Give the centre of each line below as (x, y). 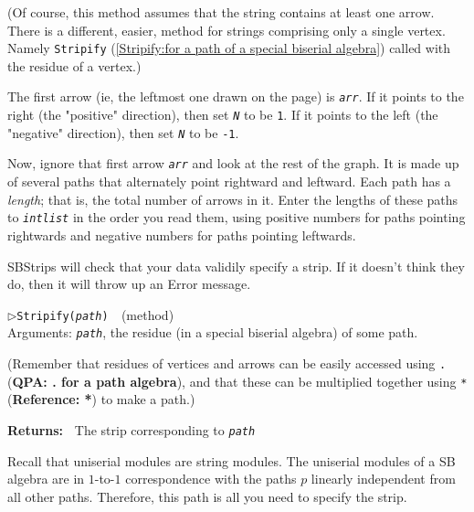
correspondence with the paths (211, 479)
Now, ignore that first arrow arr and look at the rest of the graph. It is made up (233, 163)
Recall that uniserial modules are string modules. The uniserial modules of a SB (232, 460)
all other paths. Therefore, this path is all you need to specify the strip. (207, 496)
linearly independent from (383, 479)
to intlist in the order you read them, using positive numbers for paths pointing (237, 217)
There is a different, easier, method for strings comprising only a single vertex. (226, 30)
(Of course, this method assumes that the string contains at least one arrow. (221, 12)
